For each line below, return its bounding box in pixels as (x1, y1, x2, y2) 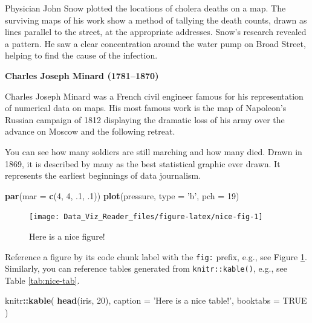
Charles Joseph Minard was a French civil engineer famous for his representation (5, 89, 304, 102)
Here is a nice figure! (29, 229, 105, 242)
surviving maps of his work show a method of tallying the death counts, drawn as (5, 13, 307, 26)
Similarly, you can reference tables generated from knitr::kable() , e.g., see (5, 262, 287, 275)
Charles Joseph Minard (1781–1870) (5, 69, 159, 82)
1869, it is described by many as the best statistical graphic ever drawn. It (5, 157, 281, 170)
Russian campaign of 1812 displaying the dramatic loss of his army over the (5, 113, 285, 126)
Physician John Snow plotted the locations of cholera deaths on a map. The (5, 2, 286, 14)
